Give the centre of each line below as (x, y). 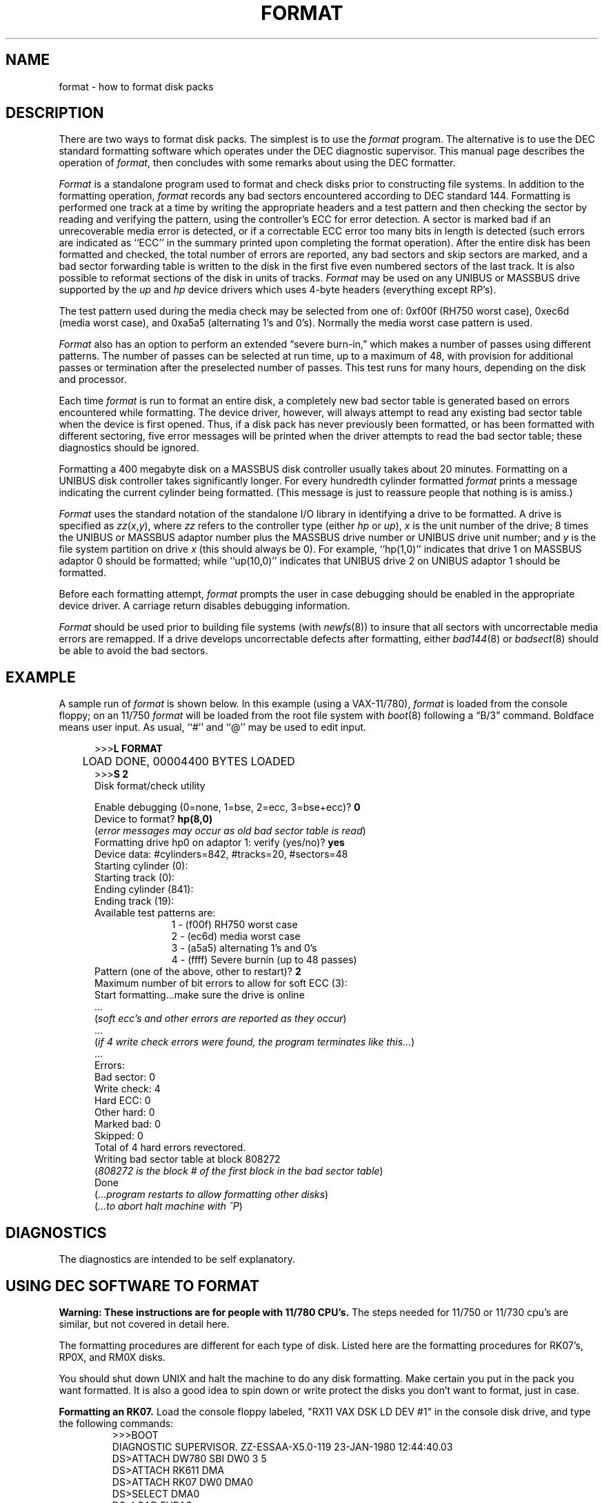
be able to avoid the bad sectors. (133, 651)
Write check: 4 (128, 1089)
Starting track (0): (135, 878)
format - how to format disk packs (136, 86)
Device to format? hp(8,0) (154, 819)
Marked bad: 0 (128, 1124)
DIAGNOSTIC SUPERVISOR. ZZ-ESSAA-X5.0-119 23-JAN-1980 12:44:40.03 (282, 1446)
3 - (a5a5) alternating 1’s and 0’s (244, 948)
